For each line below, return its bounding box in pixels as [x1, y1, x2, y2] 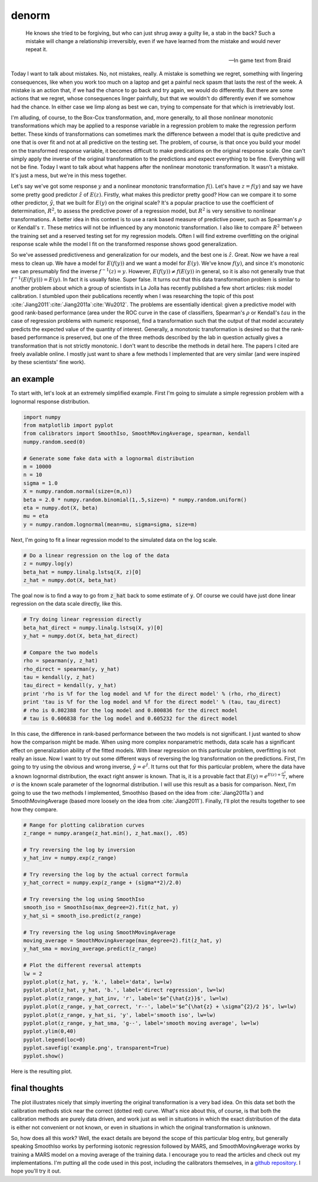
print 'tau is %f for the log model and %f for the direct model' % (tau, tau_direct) [23, 699, 281, 705]
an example [11, 374, 55, 384]
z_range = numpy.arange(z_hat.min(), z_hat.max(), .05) [23, 830, 188, 836]
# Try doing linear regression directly [23, 616, 141, 623]
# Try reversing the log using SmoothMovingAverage [23, 929, 176, 935]
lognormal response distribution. [11, 398, 90, 405]
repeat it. [25, 46, 48, 53]
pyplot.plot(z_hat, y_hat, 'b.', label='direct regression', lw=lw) [23, 987, 226, 994]
